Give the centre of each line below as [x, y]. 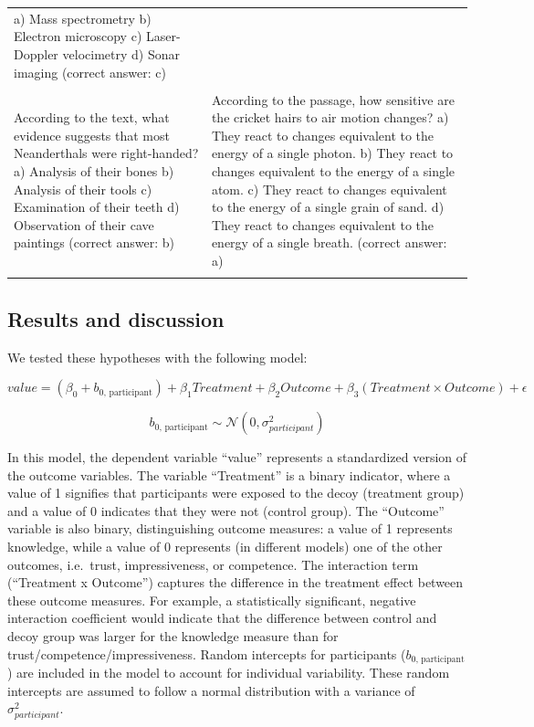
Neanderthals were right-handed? [106, 153]
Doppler [36, 53]
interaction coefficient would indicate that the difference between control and [222, 618]
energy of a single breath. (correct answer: [329, 242]
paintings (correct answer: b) [94, 242]
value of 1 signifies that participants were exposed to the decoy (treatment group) [236, 493]
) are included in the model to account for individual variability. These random [229, 673]
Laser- [163, 36]
